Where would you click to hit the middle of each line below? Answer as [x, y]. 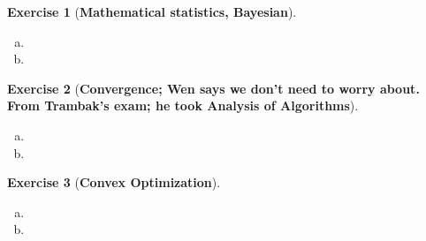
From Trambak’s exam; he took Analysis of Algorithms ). [183, 105]
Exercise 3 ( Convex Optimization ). [114, 182]
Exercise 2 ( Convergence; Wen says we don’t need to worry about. [213, 88]
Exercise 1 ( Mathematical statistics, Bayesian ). [152, 11]
